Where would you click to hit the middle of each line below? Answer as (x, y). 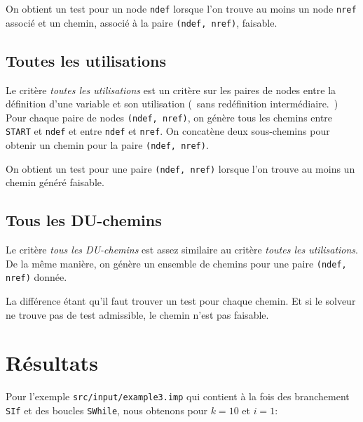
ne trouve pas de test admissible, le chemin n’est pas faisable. (137, 314)
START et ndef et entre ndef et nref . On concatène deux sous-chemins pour (168, 131)
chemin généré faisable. (55, 182)
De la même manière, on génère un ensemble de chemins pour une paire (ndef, (176, 263)
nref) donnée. (36, 277)
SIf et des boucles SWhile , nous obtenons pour (107, 410)
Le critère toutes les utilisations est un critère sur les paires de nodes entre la (171, 90)
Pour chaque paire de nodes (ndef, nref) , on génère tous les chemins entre (169, 117)
